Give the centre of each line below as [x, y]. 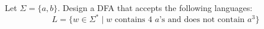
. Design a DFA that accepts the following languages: [155, 8]
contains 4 [133, 20]
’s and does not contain [202, 20]
